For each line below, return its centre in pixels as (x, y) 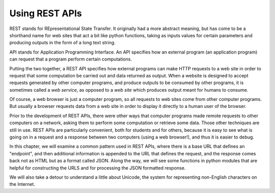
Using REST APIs (46, 13)
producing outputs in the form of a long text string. (62, 43)
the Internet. (22, 184)
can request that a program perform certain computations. (71, 59)
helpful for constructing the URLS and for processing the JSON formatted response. (98, 168)
